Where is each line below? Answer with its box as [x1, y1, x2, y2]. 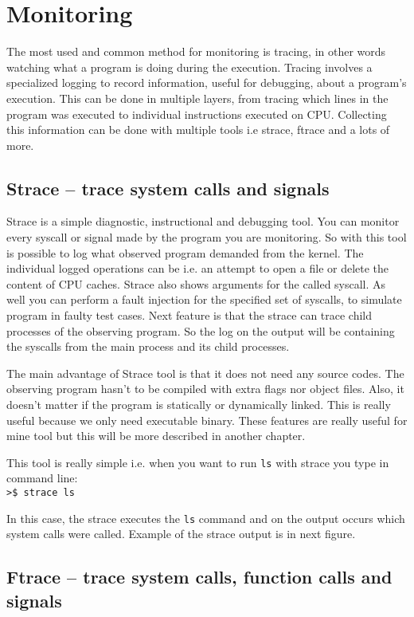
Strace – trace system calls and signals [6, 175, 330, 200]
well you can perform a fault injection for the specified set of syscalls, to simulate [6, 291, 402, 308]
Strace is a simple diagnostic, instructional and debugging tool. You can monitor [6, 213, 400, 230]
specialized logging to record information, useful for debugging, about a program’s [6, 74, 407, 91]
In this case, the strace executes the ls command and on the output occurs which [6, 509, 405, 526]
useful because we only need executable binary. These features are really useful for [6, 411, 408, 428]
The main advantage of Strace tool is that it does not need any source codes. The [6, 364, 404, 381]
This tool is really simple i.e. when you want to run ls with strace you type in [6, 454, 389, 470]
